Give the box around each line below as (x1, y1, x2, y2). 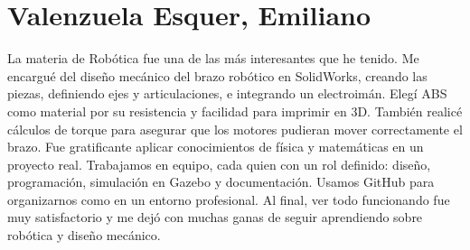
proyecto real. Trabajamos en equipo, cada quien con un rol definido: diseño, (7, 154, 431, 173)
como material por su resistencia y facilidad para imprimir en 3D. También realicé (7, 101, 463, 120)
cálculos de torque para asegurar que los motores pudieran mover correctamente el (7, 119, 463, 138)
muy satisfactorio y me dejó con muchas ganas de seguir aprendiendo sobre (7, 208, 423, 227)
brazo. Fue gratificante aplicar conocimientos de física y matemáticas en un (7, 137, 424, 156)
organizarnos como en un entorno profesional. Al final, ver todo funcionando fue (7, 190, 450, 208)
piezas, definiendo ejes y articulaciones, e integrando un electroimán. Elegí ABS (7, 84, 447, 103)
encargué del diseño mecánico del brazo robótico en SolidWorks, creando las (7, 66, 428, 85)
